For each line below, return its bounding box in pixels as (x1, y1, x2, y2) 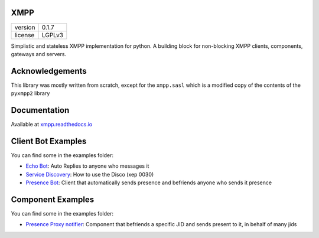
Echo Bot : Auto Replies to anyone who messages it (25, 162, 149, 169)
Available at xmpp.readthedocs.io (11, 121, 93, 128)
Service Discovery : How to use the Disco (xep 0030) (25, 171, 154, 178)
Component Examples (11, 195, 95, 204)
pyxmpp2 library (11, 90, 50, 97)
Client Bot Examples (11, 136, 87, 146)
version (14, 23, 35, 31)
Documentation (11, 105, 70, 115)
